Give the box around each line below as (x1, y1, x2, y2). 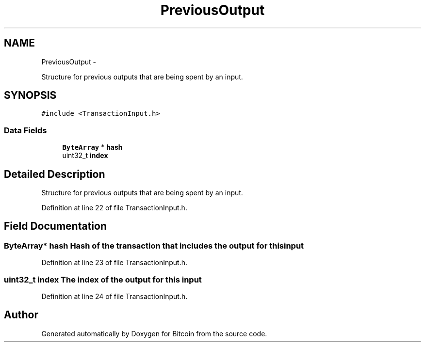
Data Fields (4, 125, 47, 135)
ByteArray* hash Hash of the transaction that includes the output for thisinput (4, 240, 304, 251)
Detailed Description (4, 168, 105, 180)
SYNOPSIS (4, 89, 57, 102)
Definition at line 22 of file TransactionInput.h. (41, 204, 187, 212)
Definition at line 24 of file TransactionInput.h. (41, 292, 188, 300)
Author (4, 309, 38, 321)
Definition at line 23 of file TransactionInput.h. (41, 258, 188, 267)
